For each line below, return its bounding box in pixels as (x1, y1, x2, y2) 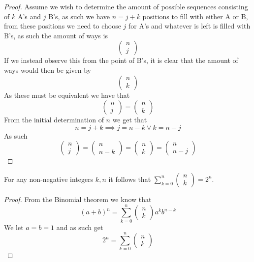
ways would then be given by (4, 64, 92, 75)
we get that (112, 115, 147, 125)
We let (4, 222, 24, 232)
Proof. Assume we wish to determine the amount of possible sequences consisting (4, 1, 248, 11)
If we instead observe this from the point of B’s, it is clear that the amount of (4, 55, 238, 65)
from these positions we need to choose (4, 21, 121, 31)
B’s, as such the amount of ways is (4, 30, 108, 40)
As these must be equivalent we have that (4, 89, 130, 100)
